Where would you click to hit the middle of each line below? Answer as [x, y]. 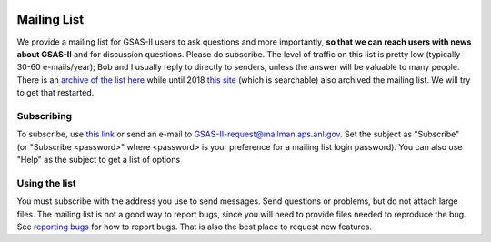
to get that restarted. [55, 93]
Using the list [46, 183]
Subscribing [45, 116]
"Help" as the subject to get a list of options [99, 160]
